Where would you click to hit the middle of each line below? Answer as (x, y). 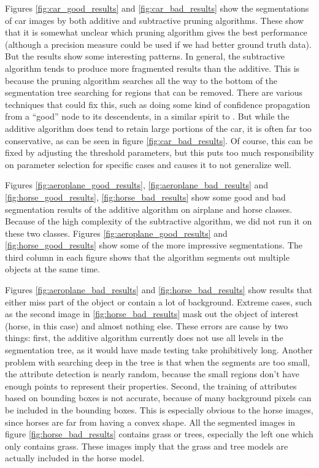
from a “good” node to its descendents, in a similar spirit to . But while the (147, 116)
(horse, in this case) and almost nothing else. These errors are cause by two (147, 325)
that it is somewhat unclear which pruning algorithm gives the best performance (156, 32)
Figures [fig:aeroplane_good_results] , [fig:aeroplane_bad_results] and (137, 185)
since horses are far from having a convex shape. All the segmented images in (150, 422)
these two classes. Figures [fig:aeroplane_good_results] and (116, 233)
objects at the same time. (52, 269)
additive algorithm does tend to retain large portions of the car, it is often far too (158, 128)
